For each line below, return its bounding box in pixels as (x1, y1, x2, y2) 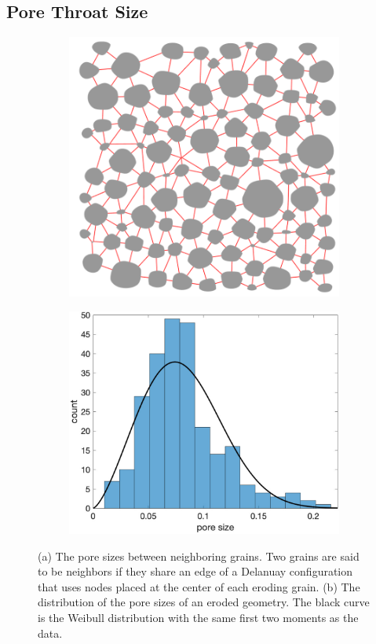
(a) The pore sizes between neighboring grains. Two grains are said (38, 547, 360, 564)
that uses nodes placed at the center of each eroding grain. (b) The (38, 578, 360, 594)
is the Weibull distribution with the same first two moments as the (38, 609, 359, 626)
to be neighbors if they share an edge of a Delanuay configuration (38, 563, 353, 580)
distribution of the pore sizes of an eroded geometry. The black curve (38, 594, 370, 610)
